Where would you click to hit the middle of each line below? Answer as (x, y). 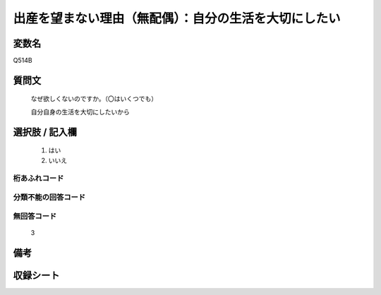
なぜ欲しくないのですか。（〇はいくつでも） (94, 99)
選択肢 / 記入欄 (45, 132)
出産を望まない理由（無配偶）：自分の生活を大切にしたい (177, 18)
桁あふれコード (38, 179)
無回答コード (35, 216)
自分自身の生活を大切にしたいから (80, 112)
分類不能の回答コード (49, 197)
